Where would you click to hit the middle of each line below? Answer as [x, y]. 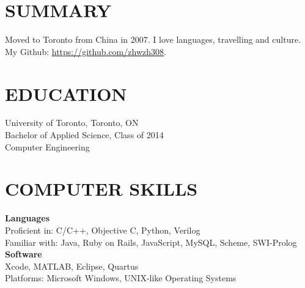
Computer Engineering [47, 146]
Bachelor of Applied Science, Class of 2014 [84, 135]
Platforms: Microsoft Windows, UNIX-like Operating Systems [121, 278]
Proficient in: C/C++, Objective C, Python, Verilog [103, 230]
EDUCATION [66, 93]
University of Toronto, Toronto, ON [72, 123]
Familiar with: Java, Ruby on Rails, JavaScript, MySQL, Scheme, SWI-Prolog [151, 242]
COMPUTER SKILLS [101, 189]
